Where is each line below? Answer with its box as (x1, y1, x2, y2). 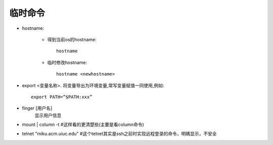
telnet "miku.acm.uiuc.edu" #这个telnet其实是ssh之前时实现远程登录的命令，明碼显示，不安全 (22, 131, 217, 137)
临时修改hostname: (47, 59, 87, 65)
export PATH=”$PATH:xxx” (31, 94, 93, 100)
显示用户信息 (34, 112, 62, 118)
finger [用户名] (22, 105, 53, 111)
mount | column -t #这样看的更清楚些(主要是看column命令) (22, 121, 144, 128)
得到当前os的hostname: (47, 36, 97, 42)
